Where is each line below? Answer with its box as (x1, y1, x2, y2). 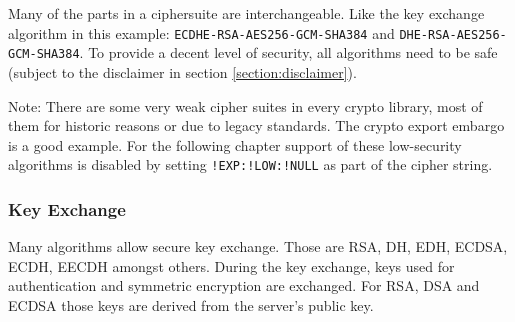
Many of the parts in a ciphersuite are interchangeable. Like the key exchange (8, 3, 485, 23)
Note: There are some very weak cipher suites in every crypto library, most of (8, 95, 483, 116)
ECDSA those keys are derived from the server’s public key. (8, 294, 374, 315)
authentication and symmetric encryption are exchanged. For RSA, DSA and (8, 275, 480, 296)
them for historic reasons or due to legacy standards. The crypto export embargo (8, 115, 505, 136)
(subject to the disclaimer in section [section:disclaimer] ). (8, 61, 357, 82)
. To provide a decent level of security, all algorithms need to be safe (79, 42, 498, 63)
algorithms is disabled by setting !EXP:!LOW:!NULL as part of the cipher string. (8, 154, 493, 175)
